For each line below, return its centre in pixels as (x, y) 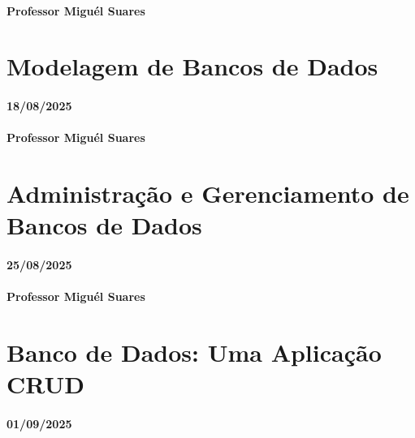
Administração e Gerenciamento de (208, 193)
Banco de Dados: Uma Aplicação (194, 352)
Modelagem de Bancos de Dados (192, 66)
